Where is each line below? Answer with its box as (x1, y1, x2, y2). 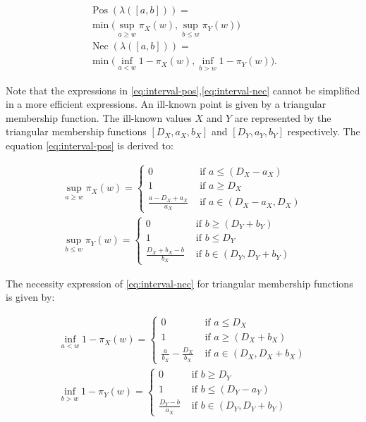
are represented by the (234, 110, 331, 125)
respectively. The (287, 124, 360, 139)
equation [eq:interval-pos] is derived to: (6, 137, 173, 152)
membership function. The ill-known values (6, 110, 192, 125)
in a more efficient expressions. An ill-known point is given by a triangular (6, 97, 327, 111)
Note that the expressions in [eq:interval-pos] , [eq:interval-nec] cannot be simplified (6, 82, 360, 97)
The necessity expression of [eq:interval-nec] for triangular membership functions (6, 275, 353, 290)
